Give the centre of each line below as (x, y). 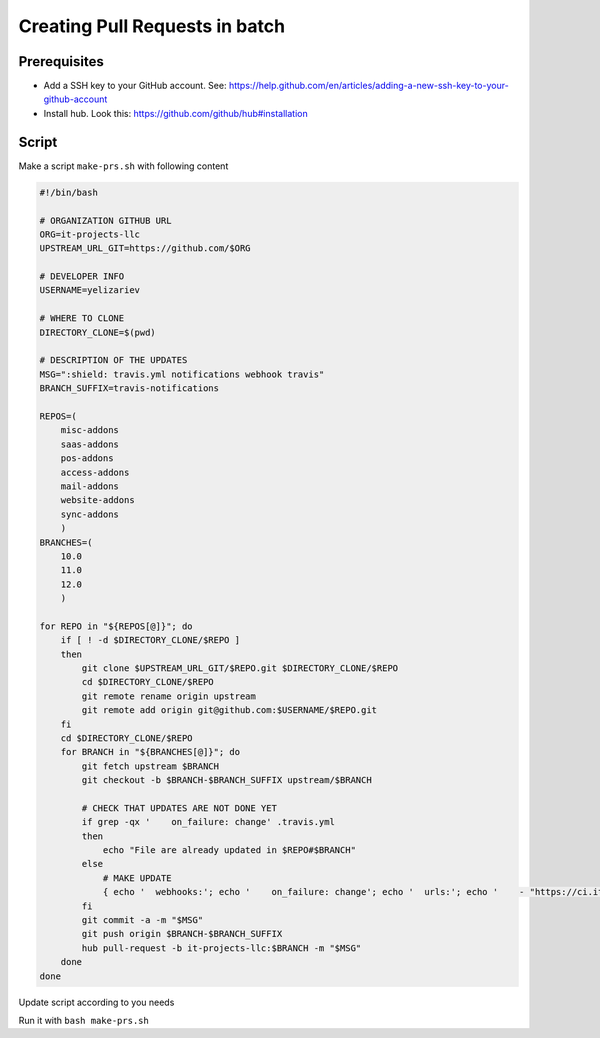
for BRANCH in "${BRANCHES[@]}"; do (150, 752)
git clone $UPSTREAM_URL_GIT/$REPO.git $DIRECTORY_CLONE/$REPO (240, 668)
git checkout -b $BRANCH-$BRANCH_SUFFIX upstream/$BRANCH (226, 780)
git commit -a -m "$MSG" (142, 920)
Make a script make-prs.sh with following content (123, 166)
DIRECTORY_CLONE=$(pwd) (98, 332)
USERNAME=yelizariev (89, 290)
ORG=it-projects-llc (89, 234)
